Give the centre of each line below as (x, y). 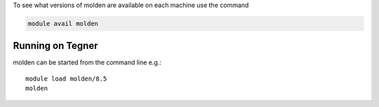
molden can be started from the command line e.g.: (87, 62)
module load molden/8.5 (66, 78)
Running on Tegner (55, 46)
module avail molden (63, 23)
